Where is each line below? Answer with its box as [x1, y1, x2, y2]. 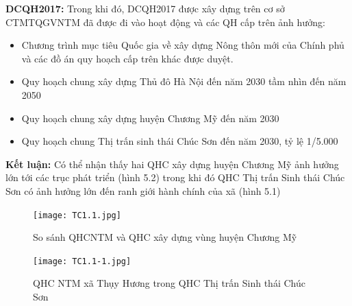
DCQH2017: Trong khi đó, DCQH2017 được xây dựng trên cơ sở [5, 1, 285, 15]
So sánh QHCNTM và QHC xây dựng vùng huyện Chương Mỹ [33, 230, 297, 244]
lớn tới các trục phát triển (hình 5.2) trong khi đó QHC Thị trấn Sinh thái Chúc [5, 170, 345, 185]
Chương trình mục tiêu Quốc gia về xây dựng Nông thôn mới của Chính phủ [21, 38, 344, 52]
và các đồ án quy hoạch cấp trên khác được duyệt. [21, 51, 234, 65]
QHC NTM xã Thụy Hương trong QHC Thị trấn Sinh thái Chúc [33, 276, 305, 290]
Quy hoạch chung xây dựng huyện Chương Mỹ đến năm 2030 [21, 110, 279, 125]
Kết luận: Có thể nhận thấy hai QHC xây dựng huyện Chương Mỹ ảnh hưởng [5, 156, 339, 171]
